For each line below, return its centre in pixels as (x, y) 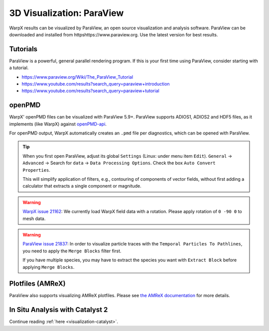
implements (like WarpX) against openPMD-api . (58, 124)
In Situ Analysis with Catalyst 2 (59, 310)
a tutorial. (19, 68)
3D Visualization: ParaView (67, 13)
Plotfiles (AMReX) (37, 284)
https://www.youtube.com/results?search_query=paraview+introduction (96, 84)
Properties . (37, 170)
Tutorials (23, 49)
